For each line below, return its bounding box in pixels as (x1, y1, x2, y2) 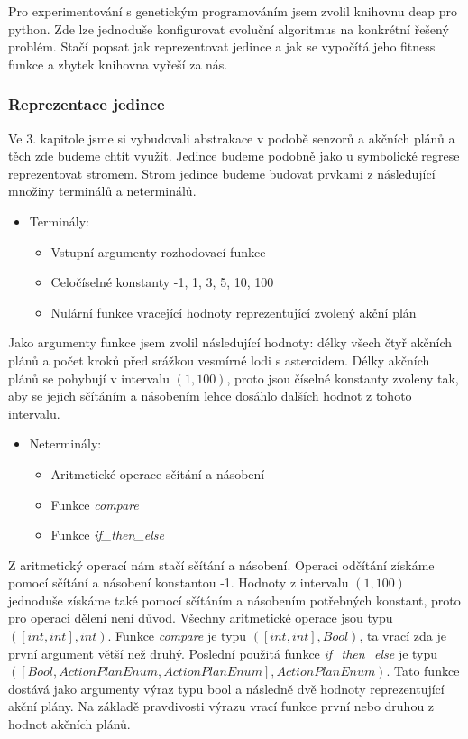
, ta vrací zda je (359, 626, 446, 645)
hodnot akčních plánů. (8, 715, 131, 734)
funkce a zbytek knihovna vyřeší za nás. (8, 54, 228, 73)
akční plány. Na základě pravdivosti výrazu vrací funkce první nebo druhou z (8, 697, 435, 716)
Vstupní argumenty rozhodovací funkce (50, 242, 266, 261)
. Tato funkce (386, 661, 460, 680)
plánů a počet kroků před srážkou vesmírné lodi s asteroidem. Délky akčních (8, 350, 430, 369)
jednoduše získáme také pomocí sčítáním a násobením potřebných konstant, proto (8, 590, 461, 609)
